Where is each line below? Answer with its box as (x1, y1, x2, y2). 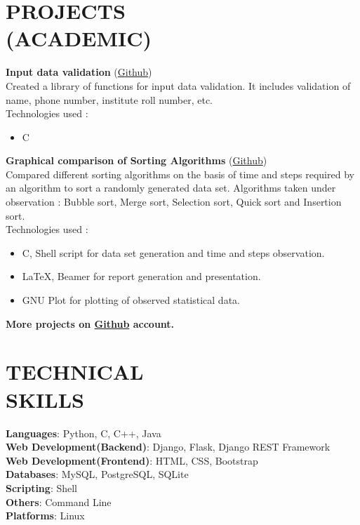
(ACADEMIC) (6, 24, 152, 53)
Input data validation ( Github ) (6, 65, 152, 79)
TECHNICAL (6, 357, 144, 386)
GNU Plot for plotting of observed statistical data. (22, 293, 240, 307)
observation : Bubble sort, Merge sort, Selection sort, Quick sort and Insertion (6, 194, 342, 209)
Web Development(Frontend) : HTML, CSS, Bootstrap (6, 453, 258, 467)
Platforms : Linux (6, 508, 85, 523)
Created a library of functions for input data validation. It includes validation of (6, 78, 351, 93)
